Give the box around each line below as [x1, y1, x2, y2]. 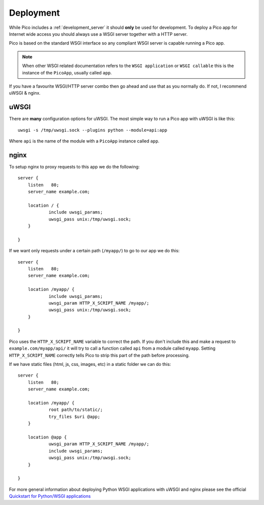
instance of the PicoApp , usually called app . [22, 70, 112, 75]
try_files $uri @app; [48, 414, 100, 419]
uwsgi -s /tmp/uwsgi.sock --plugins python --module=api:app [18, 127, 167, 133]
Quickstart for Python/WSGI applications [9, 493, 91, 499]
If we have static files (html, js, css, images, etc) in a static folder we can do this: [9, 361, 171, 367]
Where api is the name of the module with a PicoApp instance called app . [9, 138, 160, 144]
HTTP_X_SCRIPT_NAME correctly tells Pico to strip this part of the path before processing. [9, 352, 190, 358]
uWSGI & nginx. [9, 90, 41, 96]
